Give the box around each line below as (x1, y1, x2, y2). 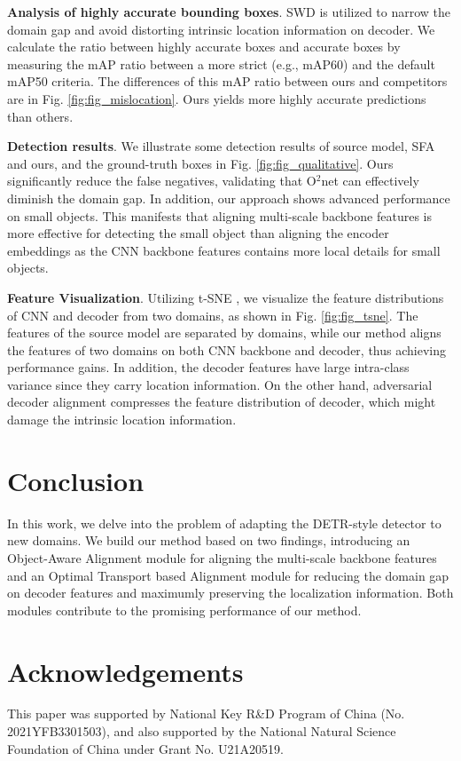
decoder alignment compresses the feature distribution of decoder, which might (7, 392, 436, 411)
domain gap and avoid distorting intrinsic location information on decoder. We (7, 20, 435, 38)
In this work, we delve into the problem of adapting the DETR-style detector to (7, 513, 441, 532)
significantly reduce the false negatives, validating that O (7, 171, 316, 190)
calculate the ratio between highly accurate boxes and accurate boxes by (7, 37, 401, 56)
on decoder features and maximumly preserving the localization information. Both (7, 583, 454, 602)
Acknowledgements (7, 653, 244, 689)
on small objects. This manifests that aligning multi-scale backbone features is (7, 206, 432, 225)
